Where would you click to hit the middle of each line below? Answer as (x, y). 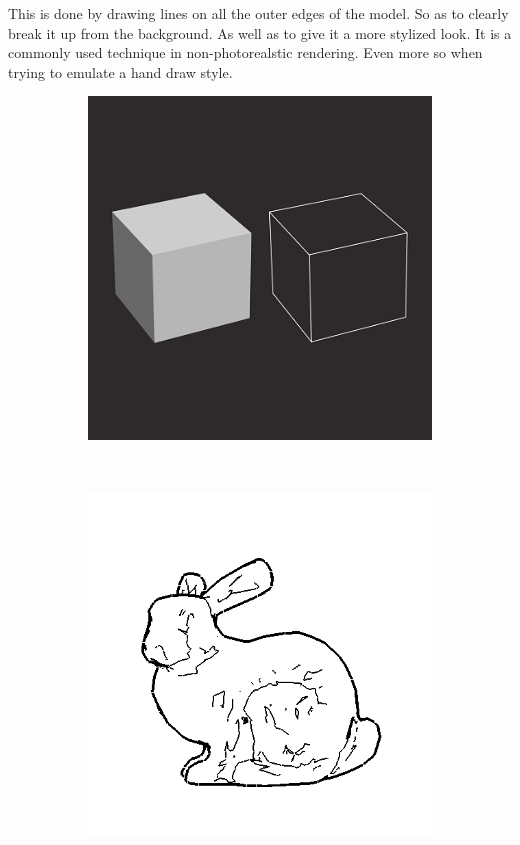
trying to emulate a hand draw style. (120, 71)
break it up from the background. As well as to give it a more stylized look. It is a (260, 32)
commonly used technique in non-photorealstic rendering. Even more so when (245, 52)
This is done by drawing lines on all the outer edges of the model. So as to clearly (258, 13)
